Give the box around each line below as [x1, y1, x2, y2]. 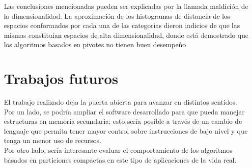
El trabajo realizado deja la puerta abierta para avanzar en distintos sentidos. [4, 97, 237, 107]
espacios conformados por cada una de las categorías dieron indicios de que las [4, 20, 240, 30]
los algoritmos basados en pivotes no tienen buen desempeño [4, 39, 186, 50]
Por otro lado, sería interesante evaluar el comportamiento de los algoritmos [4, 145, 233, 155]
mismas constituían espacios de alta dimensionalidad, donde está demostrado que [4, 29, 249, 40]
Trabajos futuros [4, 68, 118, 88]
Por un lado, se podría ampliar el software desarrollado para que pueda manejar [4, 106, 245, 116]
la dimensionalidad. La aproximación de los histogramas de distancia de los [4, 10, 230, 21]
